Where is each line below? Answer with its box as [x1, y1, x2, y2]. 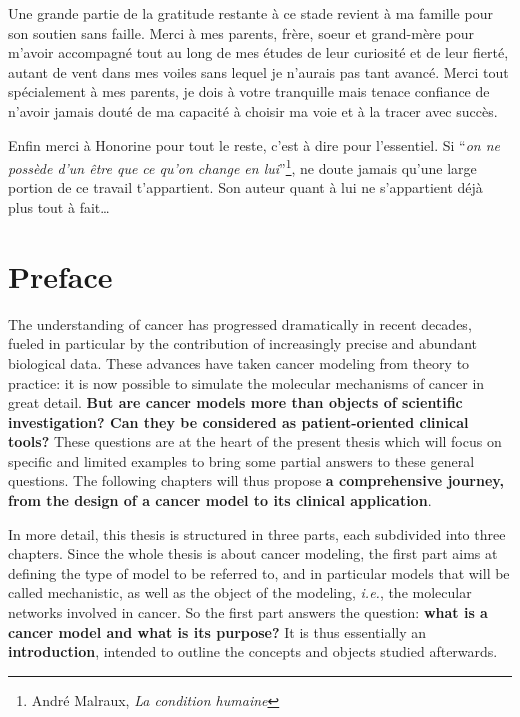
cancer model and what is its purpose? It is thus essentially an [8, 621, 427, 642]
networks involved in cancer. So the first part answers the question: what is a [8, 602, 488, 623]
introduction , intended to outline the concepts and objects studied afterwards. [8, 641, 498, 662]
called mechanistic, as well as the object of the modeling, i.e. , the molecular [8, 582, 472, 603]
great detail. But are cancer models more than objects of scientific [8, 392, 463, 413]
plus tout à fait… [8, 197, 110, 217]
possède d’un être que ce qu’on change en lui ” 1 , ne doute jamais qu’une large [8, 155, 477, 178]
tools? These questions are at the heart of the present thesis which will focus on [8, 431, 502, 452]
